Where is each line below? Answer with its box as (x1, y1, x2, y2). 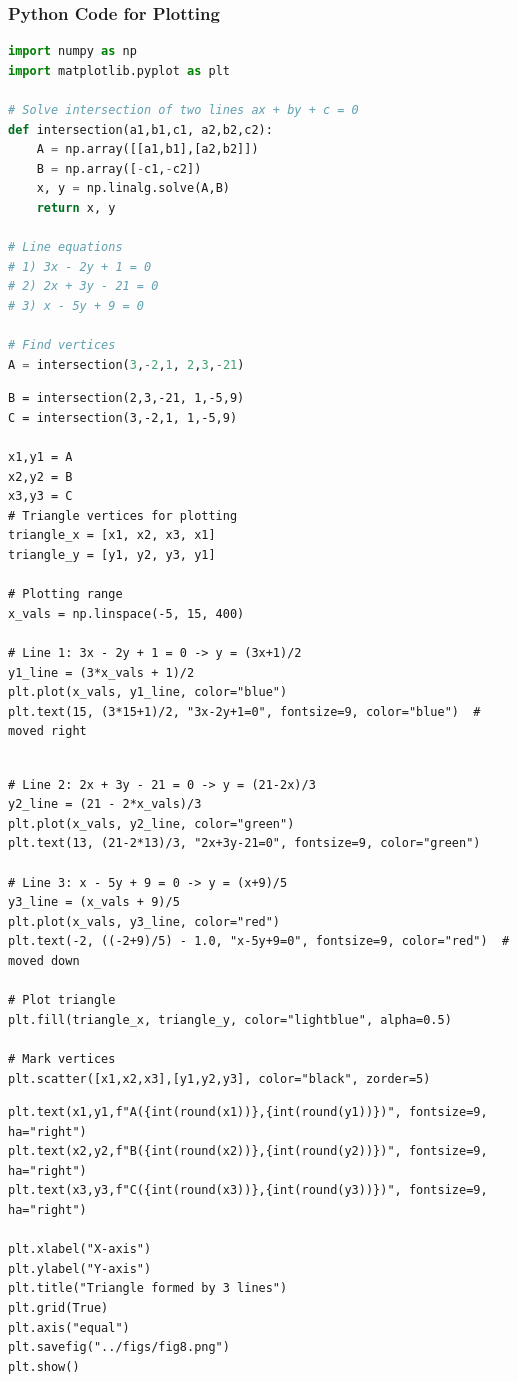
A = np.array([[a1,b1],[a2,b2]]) (36, 142, 259, 157)
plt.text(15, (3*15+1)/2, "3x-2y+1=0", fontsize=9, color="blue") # (8, 704, 481, 719)
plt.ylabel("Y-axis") (8, 1261, 152, 1276)
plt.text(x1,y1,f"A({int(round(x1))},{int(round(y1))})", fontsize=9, (8, 1105, 488, 1120)
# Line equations (8, 240, 123, 255)
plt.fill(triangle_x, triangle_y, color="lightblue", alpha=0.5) (8, 1012, 452, 1027)
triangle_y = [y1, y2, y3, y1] (8, 548, 216, 563)
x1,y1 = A (8, 450, 73, 465)
